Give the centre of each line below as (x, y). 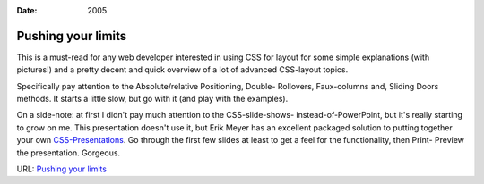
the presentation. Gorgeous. (69, 153)
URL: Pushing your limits (62, 169)
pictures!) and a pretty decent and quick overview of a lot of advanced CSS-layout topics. (182, 70)
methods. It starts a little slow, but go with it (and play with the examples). (152, 99)
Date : (27, 10)
